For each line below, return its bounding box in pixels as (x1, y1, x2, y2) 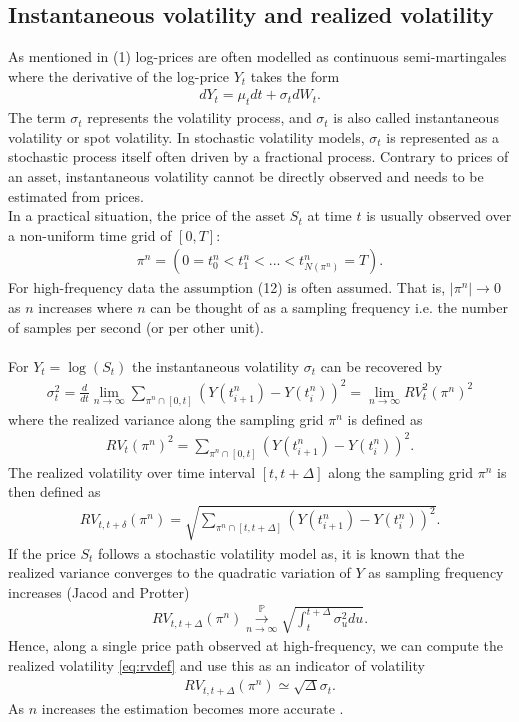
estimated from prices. (8, 185, 144, 206)
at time (307, 205, 352, 226)
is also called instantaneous (333, 107, 499, 128)
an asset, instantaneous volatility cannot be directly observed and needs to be (8, 166, 484, 186)
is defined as (347, 408, 423, 429)
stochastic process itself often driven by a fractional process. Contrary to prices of (8, 146, 509, 167)
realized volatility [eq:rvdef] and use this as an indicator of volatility (8, 654, 425, 675)
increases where (38, 297, 133, 317)
